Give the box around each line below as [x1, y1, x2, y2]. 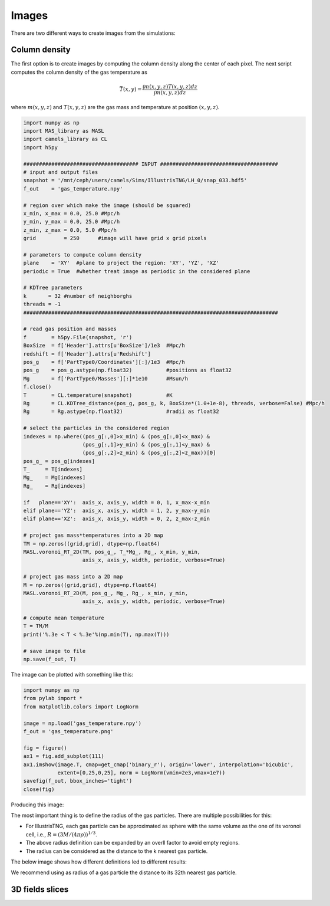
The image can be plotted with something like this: [11, 671, 134, 678]
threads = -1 [23, 301, 61, 308]
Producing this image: [11, 801, 64, 808]
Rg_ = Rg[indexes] [23, 482, 86, 489]
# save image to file [23, 648, 86, 654]
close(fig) [23, 786, 55, 793]
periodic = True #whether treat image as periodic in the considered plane [23, 268, 250, 274]
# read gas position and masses [23, 326, 117, 333]
